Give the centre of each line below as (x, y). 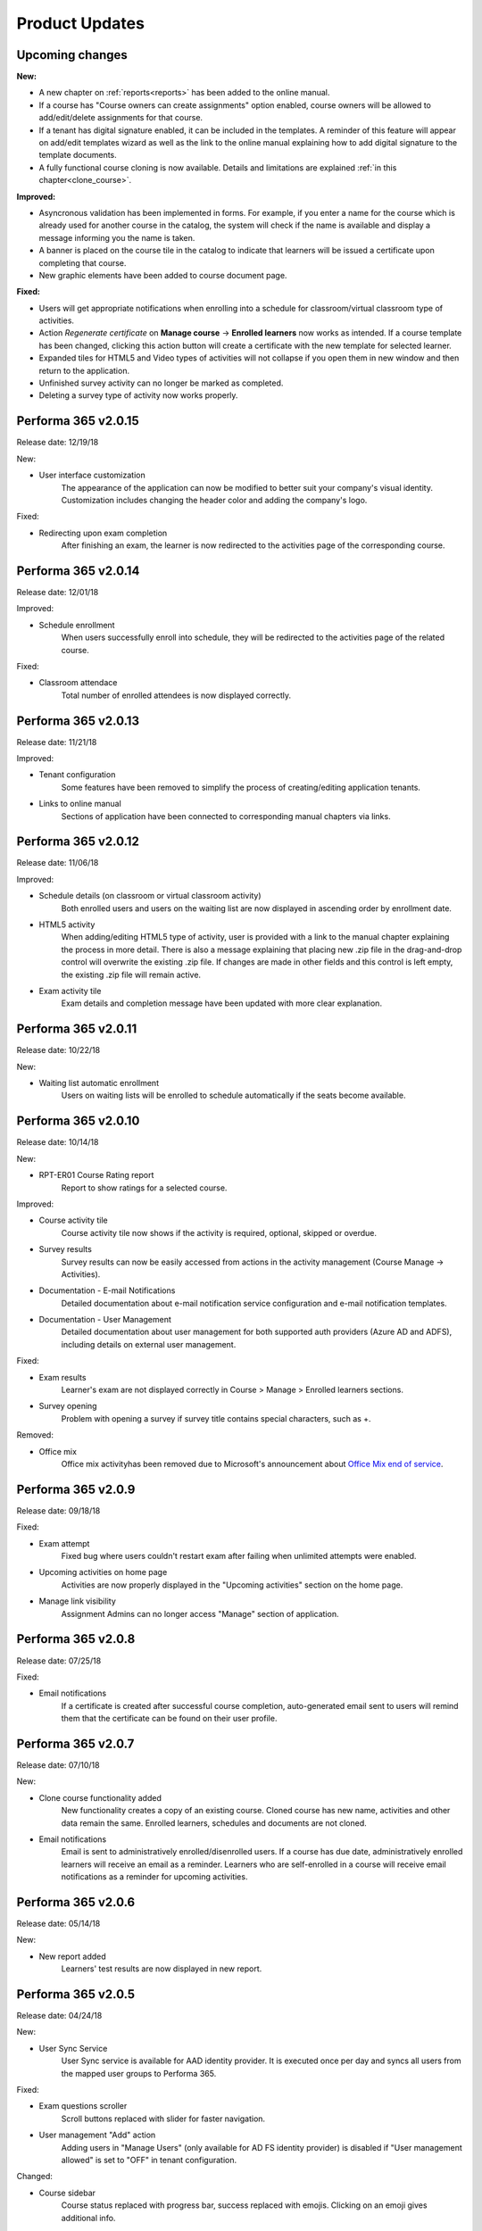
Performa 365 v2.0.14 (78, 571)
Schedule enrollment (77, 625)
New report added (72, 1956)
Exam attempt (64, 1543)
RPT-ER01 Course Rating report (96, 1175)
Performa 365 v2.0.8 (76, 1639)
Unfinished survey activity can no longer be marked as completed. (161, 383)
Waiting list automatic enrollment (99, 1083)
